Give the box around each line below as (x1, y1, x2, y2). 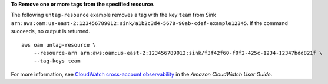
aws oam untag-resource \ (21, 41, 97, 48)
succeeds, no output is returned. (11, 28, 91, 35)
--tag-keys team (33, 58, 81, 64)
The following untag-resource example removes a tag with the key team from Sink (11, 12, 216, 19)
